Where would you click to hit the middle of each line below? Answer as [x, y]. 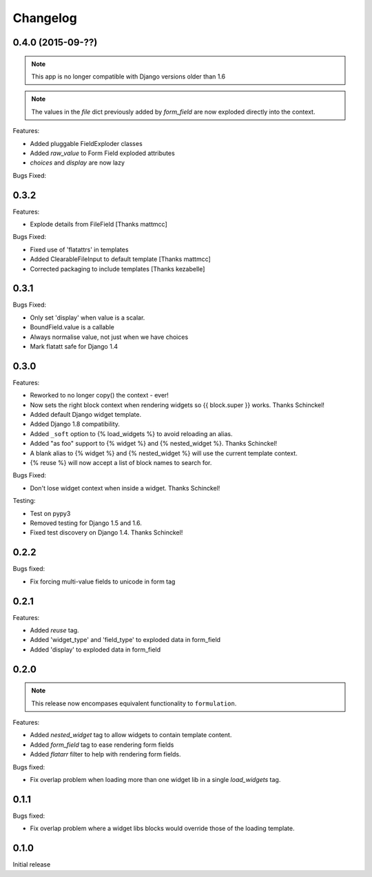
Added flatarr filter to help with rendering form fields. [105, 754]
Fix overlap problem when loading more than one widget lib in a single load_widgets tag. [155, 779]
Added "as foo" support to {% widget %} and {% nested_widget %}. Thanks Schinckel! [154, 444]
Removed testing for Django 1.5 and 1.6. [86, 523]
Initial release [32, 865]
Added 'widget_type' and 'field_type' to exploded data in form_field [125, 640]
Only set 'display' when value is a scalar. [87, 318]
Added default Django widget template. [85, 415]
